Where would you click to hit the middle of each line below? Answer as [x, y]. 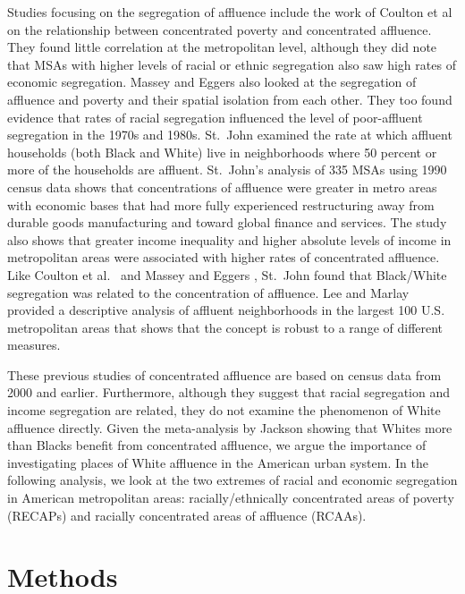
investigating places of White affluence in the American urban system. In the [218, 462]
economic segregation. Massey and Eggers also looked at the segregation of [212, 82]
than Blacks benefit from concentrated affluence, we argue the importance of [217, 445]
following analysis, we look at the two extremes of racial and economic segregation [232, 480]
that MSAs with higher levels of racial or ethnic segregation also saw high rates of [232, 64]
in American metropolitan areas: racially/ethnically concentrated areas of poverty [231, 498]
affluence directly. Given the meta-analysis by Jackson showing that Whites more [230, 427]
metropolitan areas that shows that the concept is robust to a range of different [225, 327]
